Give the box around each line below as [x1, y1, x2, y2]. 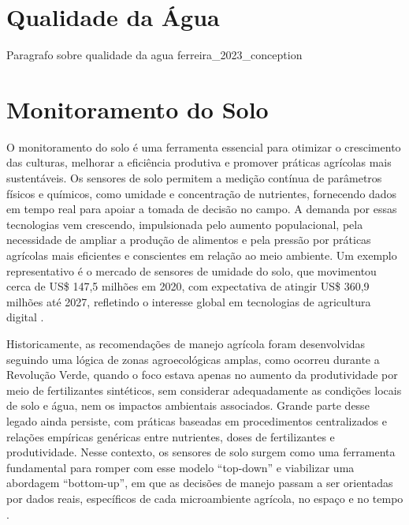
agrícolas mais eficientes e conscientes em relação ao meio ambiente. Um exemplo [6, 247, 397, 263]
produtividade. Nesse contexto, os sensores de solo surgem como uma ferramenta [6, 444, 396, 460]
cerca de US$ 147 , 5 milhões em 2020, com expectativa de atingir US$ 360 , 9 [6, 278, 370, 294]
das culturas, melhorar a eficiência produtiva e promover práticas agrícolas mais [6, 154, 392, 171]
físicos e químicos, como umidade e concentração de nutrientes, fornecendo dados [6, 185, 397, 201]
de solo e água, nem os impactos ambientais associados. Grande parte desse [6, 397, 370, 414]
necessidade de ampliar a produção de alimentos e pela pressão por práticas [6, 231, 371, 248]
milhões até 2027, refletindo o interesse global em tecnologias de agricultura [6, 293, 371, 309]
